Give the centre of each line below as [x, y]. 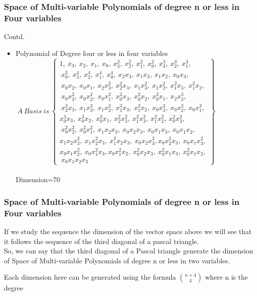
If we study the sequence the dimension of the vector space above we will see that [128, 231]
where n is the [227, 277]
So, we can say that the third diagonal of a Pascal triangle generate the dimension [129, 251]
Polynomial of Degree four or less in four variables [92, 53]
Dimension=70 [38, 179]
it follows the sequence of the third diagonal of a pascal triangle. [102, 241]
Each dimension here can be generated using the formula [90, 277]
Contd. [14, 36]
